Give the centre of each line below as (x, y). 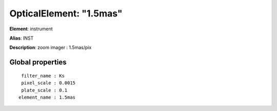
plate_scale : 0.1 (44, 90)
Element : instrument (31, 29)
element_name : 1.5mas (47, 97)
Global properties (38, 62)
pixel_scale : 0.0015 (48, 83)
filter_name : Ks (43, 76)
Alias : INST (22, 38)
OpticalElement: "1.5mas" (66, 13)
